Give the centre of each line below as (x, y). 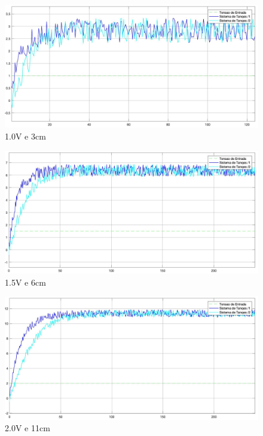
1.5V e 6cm (25, 282)
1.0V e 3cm (25, 136)
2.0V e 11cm (27, 428)
